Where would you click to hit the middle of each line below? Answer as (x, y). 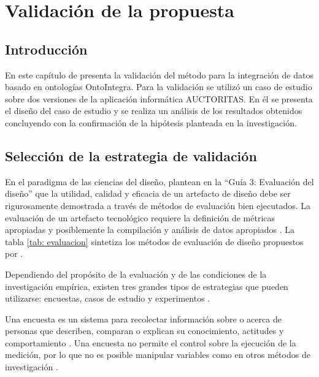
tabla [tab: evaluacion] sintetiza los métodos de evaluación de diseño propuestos (154, 241)
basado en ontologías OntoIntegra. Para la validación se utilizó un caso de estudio (159, 87)
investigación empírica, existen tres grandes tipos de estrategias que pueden (147, 286)
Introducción (46, 49)
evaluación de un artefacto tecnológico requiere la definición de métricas (140, 217)
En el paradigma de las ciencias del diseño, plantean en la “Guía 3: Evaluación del (159, 181)
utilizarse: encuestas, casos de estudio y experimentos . (108, 298)
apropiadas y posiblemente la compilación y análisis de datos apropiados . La (150, 230)
